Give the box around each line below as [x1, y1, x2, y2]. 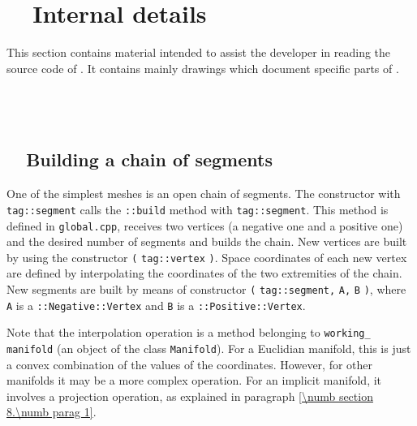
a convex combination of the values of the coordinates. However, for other [6, 355, 373, 372]
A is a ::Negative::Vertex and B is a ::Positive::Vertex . [6, 296, 306, 313]
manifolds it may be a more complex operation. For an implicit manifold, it [6, 372, 382, 389]
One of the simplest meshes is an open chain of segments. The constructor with [6, 185, 401, 202]
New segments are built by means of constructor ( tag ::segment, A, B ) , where [6, 281, 406, 298]
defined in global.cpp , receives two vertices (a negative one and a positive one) [6, 217, 403, 234]
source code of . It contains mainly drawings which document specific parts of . [6, 59, 399, 76]
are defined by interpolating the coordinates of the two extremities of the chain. [6, 265, 402, 282]
